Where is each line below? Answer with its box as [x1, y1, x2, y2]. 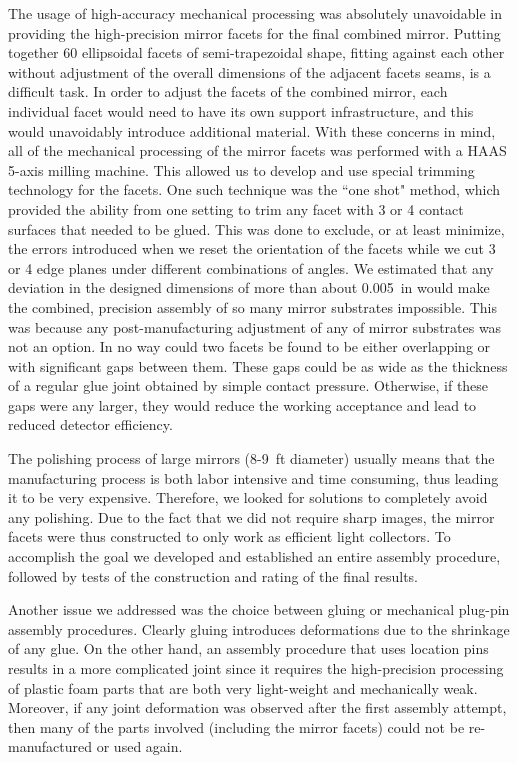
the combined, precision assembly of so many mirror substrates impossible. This [8, 296, 497, 317]
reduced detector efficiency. [8, 414, 173, 435]
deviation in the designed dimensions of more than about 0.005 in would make [8, 277, 490, 298]
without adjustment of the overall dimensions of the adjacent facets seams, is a [8, 61, 491, 82]
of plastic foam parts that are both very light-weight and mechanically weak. [8, 677, 478, 698]
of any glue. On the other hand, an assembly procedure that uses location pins [8, 638, 489, 659]
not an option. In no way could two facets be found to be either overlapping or [8, 336, 491, 357]
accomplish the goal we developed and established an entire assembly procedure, [8, 546, 501, 567]
